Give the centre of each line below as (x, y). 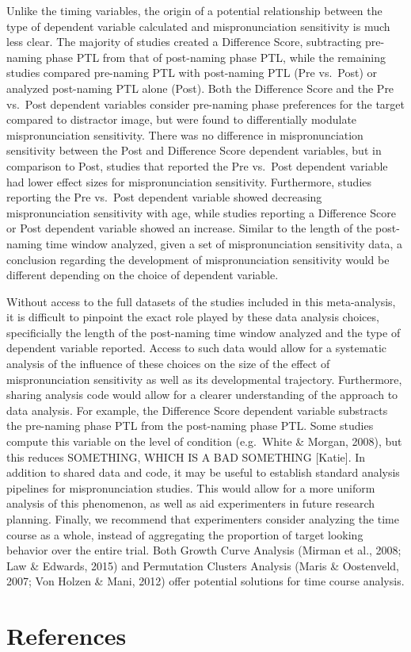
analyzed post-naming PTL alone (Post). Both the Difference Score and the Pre (200, 88)
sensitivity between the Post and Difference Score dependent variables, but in (194, 150)
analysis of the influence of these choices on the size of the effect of (168, 364)
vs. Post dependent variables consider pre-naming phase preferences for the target (205, 104)
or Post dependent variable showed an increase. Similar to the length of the (189, 228)
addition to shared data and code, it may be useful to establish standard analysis (203, 472)
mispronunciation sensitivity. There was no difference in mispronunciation (185, 134)
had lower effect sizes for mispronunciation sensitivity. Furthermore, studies (189, 181)
